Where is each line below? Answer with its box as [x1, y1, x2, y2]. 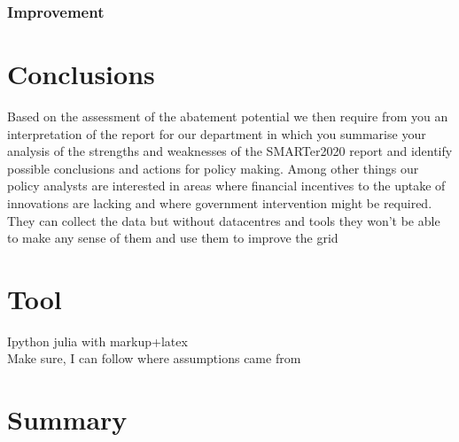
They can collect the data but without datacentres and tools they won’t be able [7, 211, 440, 229]
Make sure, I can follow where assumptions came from [7, 349, 301, 368]
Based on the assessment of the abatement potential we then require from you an [7, 106, 448, 125]
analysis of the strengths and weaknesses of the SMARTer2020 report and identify [7, 142, 453, 160]
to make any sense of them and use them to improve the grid [7, 229, 338, 247]
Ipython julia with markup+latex [7, 331, 188, 350]
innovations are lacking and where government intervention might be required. [7, 193, 432, 212]
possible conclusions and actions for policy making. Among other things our [7, 159, 419, 177]
